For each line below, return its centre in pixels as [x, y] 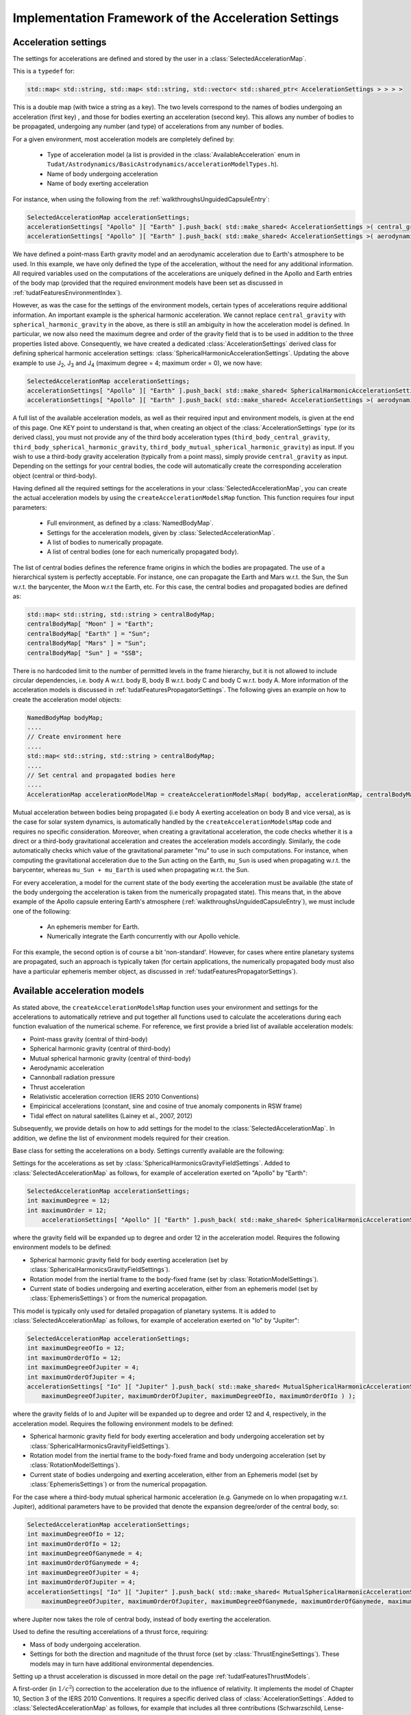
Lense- [334, 1708]
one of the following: [42, 911]
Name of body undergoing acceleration [102, 174]
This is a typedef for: [43, 71]
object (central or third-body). [55, 475]
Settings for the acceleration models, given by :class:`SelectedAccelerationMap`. [161, 532]
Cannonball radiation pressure [73, 1078]
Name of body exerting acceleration [98, 184]
